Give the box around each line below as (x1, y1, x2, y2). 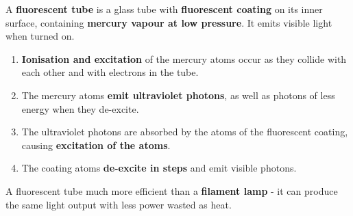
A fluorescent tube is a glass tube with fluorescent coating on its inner (5, 2, 323, 16)
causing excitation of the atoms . (21, 137, 171, 152)
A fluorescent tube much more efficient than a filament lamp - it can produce (5, 183, 338, 198)
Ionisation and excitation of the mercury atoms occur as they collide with (21, 51, 347, 66)
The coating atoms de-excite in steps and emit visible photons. (21, 161, 297, 175)
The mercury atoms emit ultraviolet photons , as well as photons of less (21, 87, 335, 102)
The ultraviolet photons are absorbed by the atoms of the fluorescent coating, (21, 124, 348, 139)
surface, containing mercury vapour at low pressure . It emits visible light (5, 15, 332, 29)
